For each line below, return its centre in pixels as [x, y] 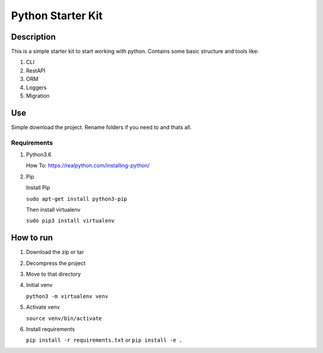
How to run [32, 238]
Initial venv [39, 285]
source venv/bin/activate [64, 318]
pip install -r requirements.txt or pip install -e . [104, 340]
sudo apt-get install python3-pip [77, 199]
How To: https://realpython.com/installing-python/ [88, 165]
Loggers [36, 88]
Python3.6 [39, 155]
